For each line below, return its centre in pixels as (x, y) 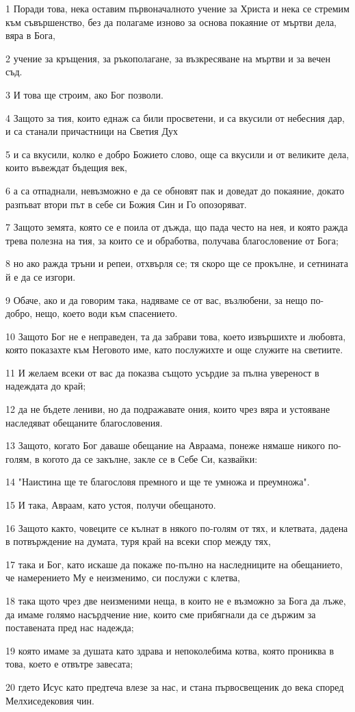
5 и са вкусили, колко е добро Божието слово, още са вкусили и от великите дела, (177, 154)
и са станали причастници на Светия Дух (92, 131)
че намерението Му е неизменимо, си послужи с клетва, (123, 577)
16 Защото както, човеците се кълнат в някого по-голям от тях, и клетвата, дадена (177, 527)
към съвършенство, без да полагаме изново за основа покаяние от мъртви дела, (171, 22)
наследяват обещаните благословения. (84, 422)
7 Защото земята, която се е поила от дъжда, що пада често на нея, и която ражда (177, 227)
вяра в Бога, (30, 35)
